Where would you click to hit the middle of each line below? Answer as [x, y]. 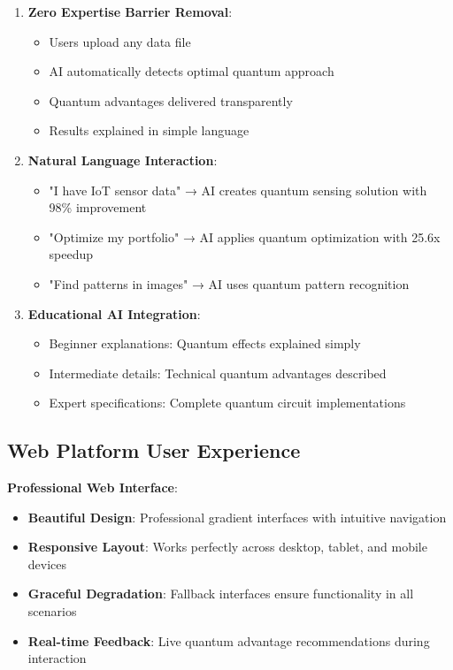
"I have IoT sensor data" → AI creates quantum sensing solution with [238, 190]
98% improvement [98, 207]
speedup [71, 254]
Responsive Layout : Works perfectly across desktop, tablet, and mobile [227, 547]
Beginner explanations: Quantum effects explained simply [205, 343]
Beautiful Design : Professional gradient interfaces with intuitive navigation [237, 517]
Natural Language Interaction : [123, 160]
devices [47, 563]
